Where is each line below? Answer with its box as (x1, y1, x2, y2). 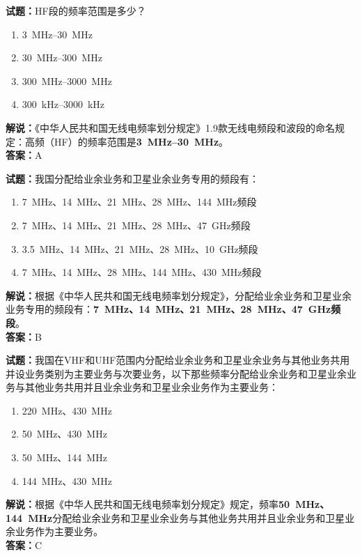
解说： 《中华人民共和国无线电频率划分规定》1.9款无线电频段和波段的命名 (6, 120, 335, 134)
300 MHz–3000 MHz (22, 73, 112, 88)
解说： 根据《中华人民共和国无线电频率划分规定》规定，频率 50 (6, 497, 290, 511)
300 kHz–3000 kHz (22, 97, 105, 111)
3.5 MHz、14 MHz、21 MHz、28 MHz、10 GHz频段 (22, 241, 258, 256)
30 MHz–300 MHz (22, 50, 102, 65)
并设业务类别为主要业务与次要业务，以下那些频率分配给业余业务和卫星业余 (6, 366, 347, 380)
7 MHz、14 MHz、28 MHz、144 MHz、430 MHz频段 (22, 265, 262, 279)
